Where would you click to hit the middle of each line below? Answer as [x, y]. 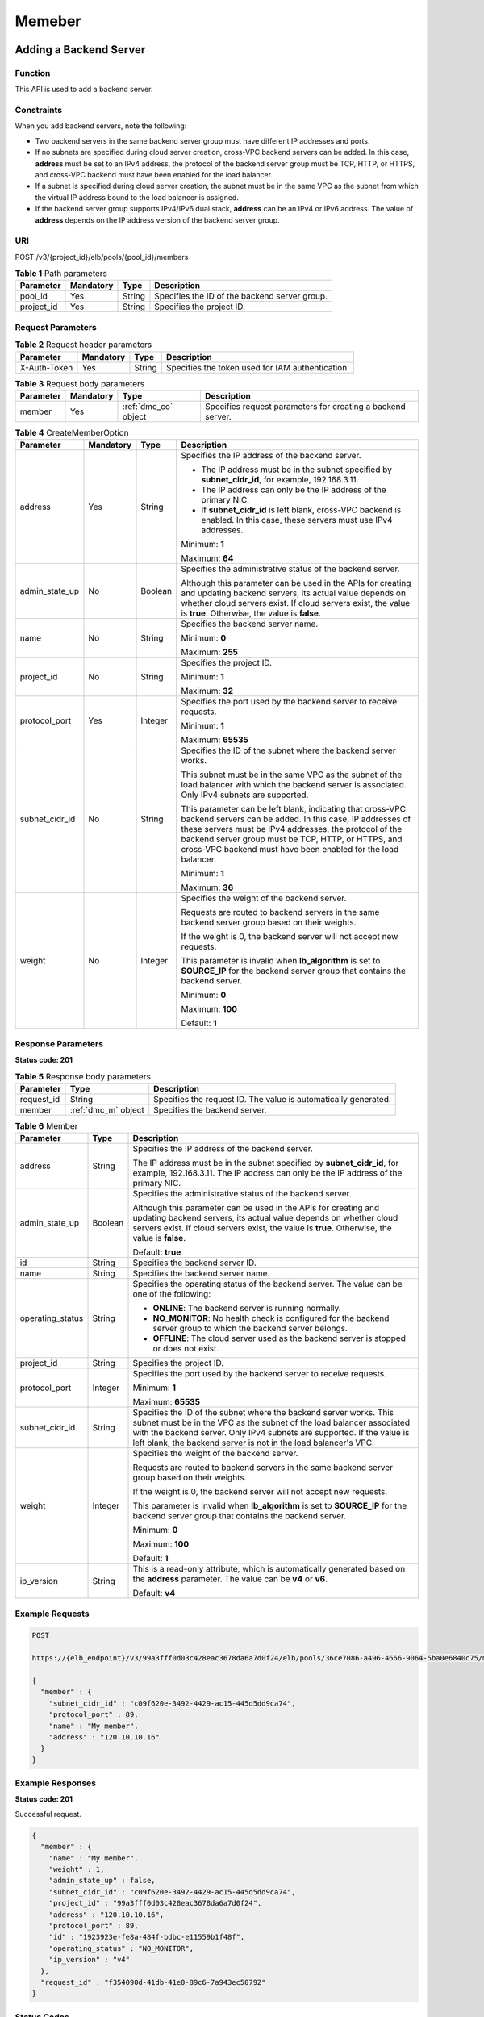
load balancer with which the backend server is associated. [294, 785]
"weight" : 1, [77, 1869]
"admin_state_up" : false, [102, 1881]
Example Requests [52, 1614]
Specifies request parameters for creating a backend [305, 406]
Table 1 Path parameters [61, 274]
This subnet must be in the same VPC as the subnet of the [292, 775]
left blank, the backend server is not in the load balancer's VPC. [254, 1443]
